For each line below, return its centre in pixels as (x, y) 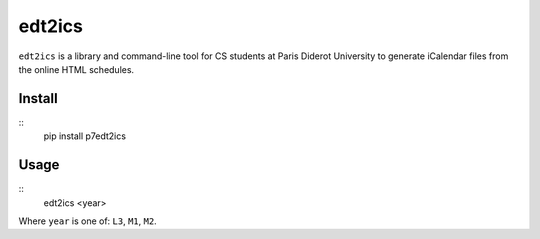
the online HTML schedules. (76, 69)
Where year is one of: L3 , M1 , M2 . (87, 221)
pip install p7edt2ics (85, 136)
